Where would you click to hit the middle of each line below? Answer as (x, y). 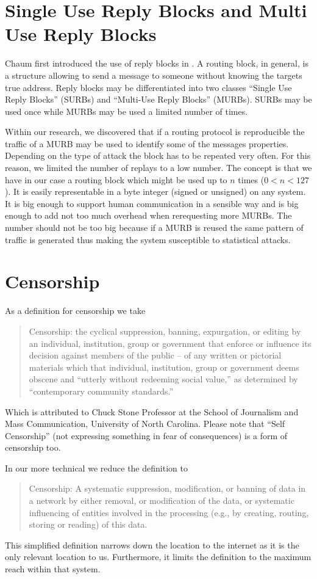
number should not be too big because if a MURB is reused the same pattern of (154, 228)
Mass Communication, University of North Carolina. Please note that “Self (145, 424)
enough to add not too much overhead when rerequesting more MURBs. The (148, 215)
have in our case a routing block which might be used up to (116, 179)
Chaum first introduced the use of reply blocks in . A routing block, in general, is (157, 63)
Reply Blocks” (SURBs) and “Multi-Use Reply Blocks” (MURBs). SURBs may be (158, 99)
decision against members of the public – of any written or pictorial (155, 355)
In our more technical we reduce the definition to (96, 468)
